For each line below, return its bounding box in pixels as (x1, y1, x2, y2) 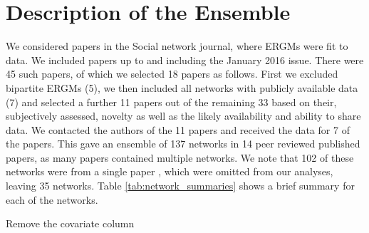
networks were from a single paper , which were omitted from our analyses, (6, 164, 333, 179)
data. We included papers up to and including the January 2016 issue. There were (6, 52, 364, 67)
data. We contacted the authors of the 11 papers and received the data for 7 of (6, 122, 350, 137)
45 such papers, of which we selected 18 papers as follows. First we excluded (6, 66, 338, 81)
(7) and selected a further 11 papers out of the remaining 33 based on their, (6, 94, 337, 109)
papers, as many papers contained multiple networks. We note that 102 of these (6, 150, 354, 165)
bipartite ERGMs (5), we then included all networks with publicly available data (6, 80, 358, 95)
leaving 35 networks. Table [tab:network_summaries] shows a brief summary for (6, 178, 355, 193)
